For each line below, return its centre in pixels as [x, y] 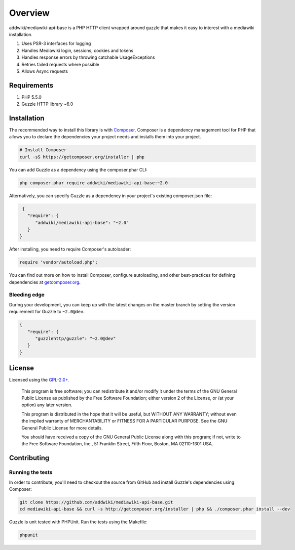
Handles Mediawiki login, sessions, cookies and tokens [77, 50]
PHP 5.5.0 [32, 97]
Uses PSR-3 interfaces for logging [56, 43]
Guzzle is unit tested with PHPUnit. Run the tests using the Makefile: [78, 522]
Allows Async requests [45, 71]
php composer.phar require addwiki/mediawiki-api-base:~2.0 [94, 183]
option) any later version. [47, 405]
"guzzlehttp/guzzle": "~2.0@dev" [75, 338]
